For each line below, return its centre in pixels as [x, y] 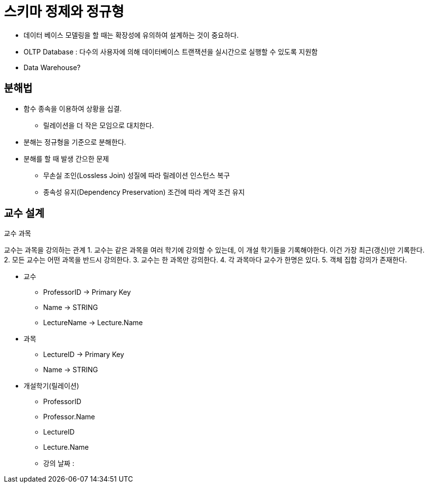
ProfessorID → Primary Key [87, 292]
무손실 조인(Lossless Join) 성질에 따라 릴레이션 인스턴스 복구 [137, 175]
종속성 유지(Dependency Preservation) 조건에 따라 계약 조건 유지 [144, 192]
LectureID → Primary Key [84, 355]
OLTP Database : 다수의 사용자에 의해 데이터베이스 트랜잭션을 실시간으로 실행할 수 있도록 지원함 [171, 51]
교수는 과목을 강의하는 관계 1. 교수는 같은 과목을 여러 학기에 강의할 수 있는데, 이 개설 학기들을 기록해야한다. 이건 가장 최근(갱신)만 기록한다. [214, 250]
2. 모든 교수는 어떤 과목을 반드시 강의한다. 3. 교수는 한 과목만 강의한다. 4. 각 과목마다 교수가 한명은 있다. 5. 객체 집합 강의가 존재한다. [206, 260]
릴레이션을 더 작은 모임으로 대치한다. [99, 125]
